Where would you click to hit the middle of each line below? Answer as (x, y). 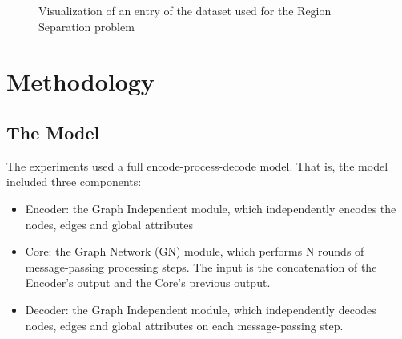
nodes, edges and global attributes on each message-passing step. (184, 325)
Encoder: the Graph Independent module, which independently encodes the (211, 208)
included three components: (74, 182)
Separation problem (86, 26)
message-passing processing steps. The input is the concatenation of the (201, 266)
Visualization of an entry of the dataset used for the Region (185, 10)
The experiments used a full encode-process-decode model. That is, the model (197, 165)
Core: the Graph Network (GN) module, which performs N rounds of (195, 251)
